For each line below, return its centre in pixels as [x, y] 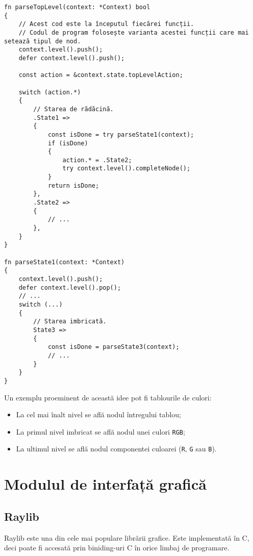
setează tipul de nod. [43, 41]
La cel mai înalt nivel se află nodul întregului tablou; [98, 414]
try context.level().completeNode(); [127, 169]
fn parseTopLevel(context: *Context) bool [77, 7]
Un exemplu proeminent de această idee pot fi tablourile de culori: [108, 397]
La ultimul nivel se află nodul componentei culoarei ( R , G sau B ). [116, 449]
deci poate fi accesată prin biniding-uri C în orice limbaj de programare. [117, 548]
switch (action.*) [50, 92]
